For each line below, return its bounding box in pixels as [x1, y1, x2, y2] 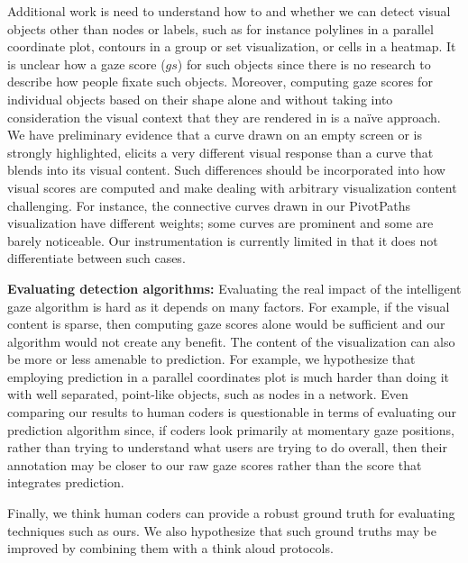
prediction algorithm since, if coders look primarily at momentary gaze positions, [7, 420, 455, 439]
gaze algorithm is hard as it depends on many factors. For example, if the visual [7, 296, 450, 315]
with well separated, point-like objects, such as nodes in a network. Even [7, 385, 408, 404]
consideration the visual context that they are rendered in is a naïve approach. [7, 107, 441, 126]
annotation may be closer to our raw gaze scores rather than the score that [7, 455, 422, 474]
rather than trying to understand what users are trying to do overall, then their [7, 438, 447, 457]
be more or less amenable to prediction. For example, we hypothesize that [7, 350, 416, 368]
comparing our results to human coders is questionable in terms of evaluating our [7, 403, 457, 422]
